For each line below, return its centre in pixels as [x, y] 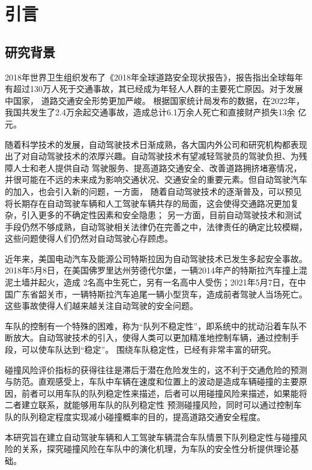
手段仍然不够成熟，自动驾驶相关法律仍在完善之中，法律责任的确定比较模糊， [156, 226]
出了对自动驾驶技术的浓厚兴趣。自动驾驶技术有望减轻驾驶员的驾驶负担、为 [152, 156]
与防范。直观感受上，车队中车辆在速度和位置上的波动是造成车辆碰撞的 [143, 381]
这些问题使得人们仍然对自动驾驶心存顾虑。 [89, 238]
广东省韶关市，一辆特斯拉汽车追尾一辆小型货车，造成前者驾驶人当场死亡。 [160, 294]
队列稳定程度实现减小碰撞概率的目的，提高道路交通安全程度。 [143, 417]
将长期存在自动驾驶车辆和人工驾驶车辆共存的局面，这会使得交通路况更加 [148, 203]
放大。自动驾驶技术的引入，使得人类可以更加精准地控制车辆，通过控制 [151, 337]
